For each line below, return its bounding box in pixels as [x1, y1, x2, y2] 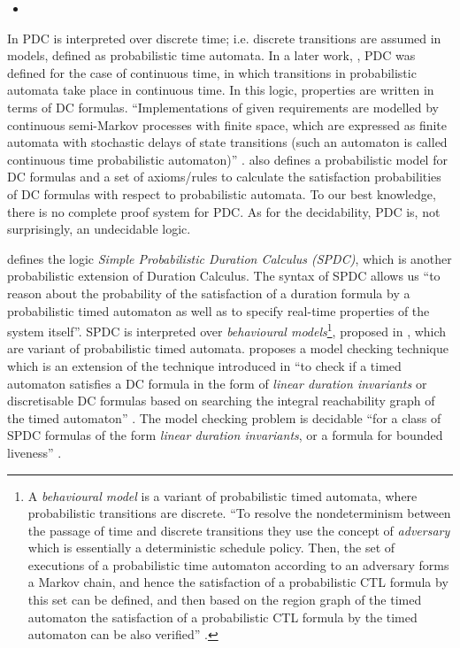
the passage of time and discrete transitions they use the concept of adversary [27, 521, 450, 539]
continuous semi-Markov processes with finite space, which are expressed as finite [7, 115, 448, 134]
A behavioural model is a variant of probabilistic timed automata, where [27, 486, 418, 505]
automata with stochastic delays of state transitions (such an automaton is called [7, 133, 448, 151]
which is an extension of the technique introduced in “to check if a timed [7, 356, 402, 374]
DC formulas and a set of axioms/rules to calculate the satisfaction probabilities [7, 167, 441, 186]
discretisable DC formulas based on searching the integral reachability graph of [7, 391, 435, 410]
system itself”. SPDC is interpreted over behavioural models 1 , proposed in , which [7, 320, 447, 340]
